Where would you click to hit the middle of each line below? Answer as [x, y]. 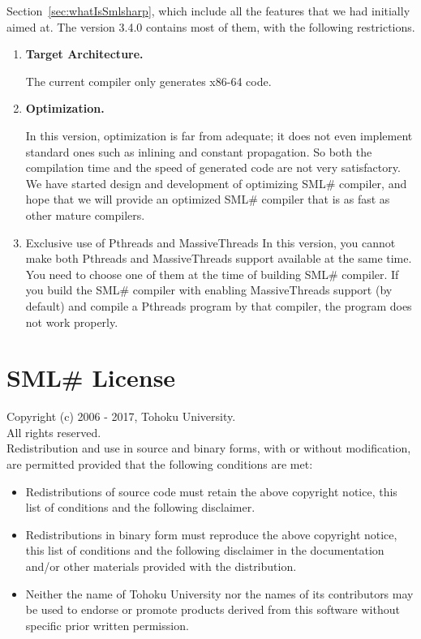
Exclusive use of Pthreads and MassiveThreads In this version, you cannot [210, 242]
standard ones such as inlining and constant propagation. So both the [199, 151]
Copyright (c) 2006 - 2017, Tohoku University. [121, 416]
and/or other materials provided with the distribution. [161, 566]
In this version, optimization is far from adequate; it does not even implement [219, 135]
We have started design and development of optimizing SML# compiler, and [216, 183]
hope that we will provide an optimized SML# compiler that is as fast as [208, 199]
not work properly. [72, 322]
